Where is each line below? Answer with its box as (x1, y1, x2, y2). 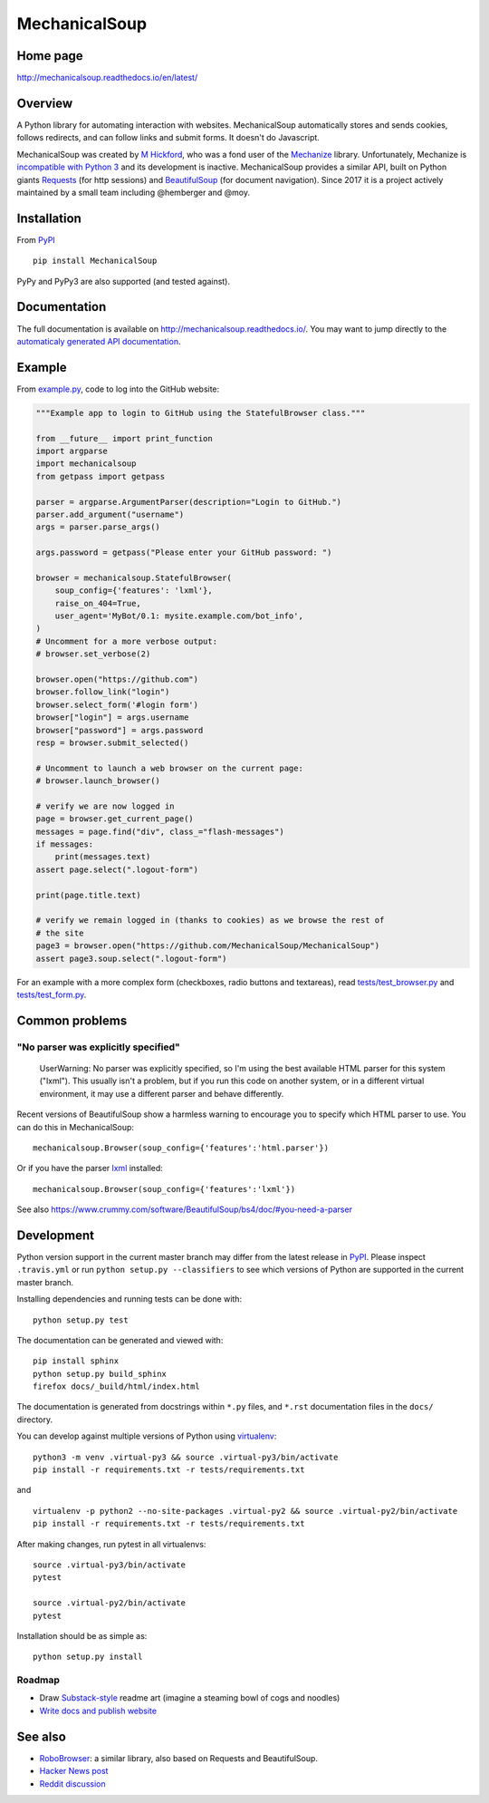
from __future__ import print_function (35, 433, 213, 443)
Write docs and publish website (39, 1705, 158, 1716)
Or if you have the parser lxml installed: (16, 1163, 163, 1174)
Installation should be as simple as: (16, 1630, 148, 1641)
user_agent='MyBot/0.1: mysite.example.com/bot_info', (54, 611, 303, 621)
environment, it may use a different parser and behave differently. (39, 1088, 284, 1099)
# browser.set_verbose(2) (35, 649, 151, 659)
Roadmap (16, 1673, 61, 1686)
